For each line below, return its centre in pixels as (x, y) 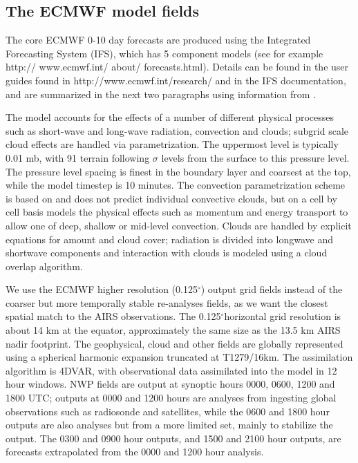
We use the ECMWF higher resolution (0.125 (102, 289)
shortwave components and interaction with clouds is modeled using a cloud (167, 253)
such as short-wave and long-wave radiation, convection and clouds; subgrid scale (177, 130)
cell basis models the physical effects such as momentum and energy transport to (177, 212)
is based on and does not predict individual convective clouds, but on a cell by (171, 198)
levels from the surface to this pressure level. (255, 157)
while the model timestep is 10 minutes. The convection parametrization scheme (176, 185)
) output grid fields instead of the (272, 289)
